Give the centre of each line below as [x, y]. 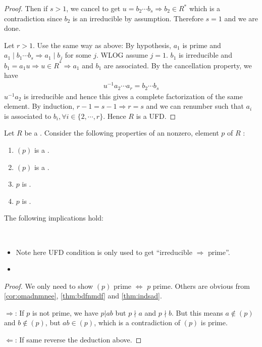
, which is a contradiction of [137, 322]
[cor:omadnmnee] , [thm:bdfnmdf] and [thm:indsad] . [83, 296]
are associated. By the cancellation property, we [178, 65]
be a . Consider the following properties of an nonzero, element [122, 133]
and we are [241, 18]
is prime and [202, 45]
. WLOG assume [122, 55]
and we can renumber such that [195, 106]
